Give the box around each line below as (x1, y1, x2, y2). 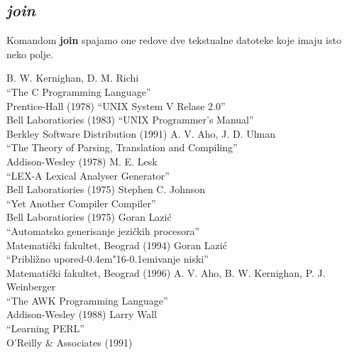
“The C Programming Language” (6, 84, 151, 99)
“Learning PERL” (6, 321, 84, 336)
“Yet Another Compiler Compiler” (6, 195, 156, 210)
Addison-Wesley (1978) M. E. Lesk (6, 153, 158, 168)
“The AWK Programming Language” (6, 293, 168, 307)
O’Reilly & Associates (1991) (6, 334, 133, 349)
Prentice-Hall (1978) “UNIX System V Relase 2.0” (6, 98, 226, 113)
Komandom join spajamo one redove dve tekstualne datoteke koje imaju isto (6, 33, 341, 48)
